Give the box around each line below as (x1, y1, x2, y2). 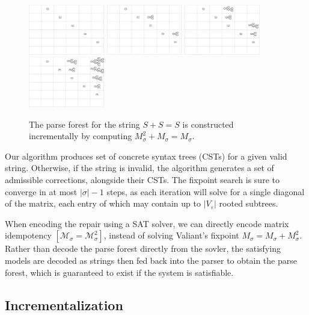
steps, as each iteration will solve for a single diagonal (106, 185, 305, 198)
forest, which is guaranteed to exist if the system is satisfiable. (5, 266, 234, 278)
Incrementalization (5, 295, 123, 314)
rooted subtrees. (219, 197, 278, 210)
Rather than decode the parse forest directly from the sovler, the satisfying (5, 242, 281, 255)
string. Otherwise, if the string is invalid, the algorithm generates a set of (5, 161, 274, 174)
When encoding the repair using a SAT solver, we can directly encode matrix (5, 217, 289, 229)
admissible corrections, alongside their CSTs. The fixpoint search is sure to (5, 173, 280, 186)
